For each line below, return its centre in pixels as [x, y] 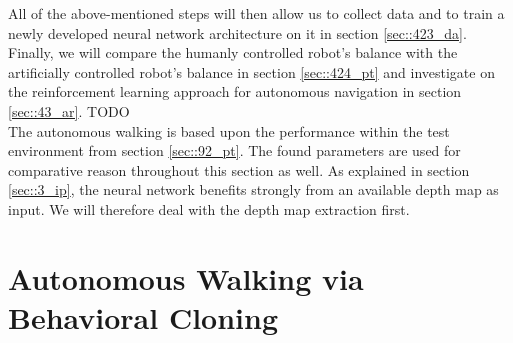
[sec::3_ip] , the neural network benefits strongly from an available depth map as [253, 189]
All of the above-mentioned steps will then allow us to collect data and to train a [256, 13]
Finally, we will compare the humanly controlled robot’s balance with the [233, 52]
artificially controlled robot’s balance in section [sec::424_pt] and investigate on [251, 71]
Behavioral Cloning [143, 316]
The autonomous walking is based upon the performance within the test [229, 130]
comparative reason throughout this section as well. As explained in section [239, 169]
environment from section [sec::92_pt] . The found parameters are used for [234, 150]
